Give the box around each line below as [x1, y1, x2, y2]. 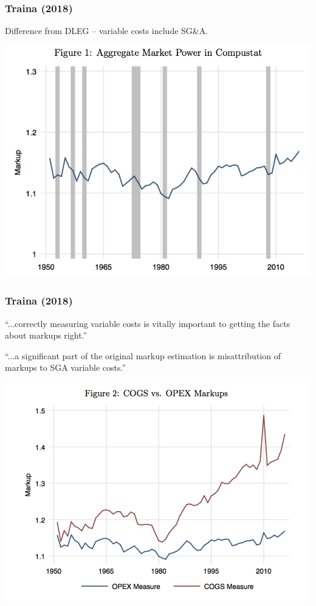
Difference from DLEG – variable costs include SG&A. [5, 24, 208, 37]
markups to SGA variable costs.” [5, 361, 126, 374]
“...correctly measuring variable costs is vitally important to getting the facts [5, 317, 290, 329]
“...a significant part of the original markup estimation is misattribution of [5, 349, 281, 362]
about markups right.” [5, 329, 88, 342]
